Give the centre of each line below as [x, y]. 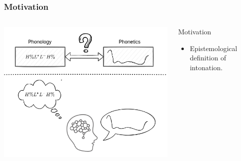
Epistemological [214, 48]
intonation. [206, 67]
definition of [208, 58]
